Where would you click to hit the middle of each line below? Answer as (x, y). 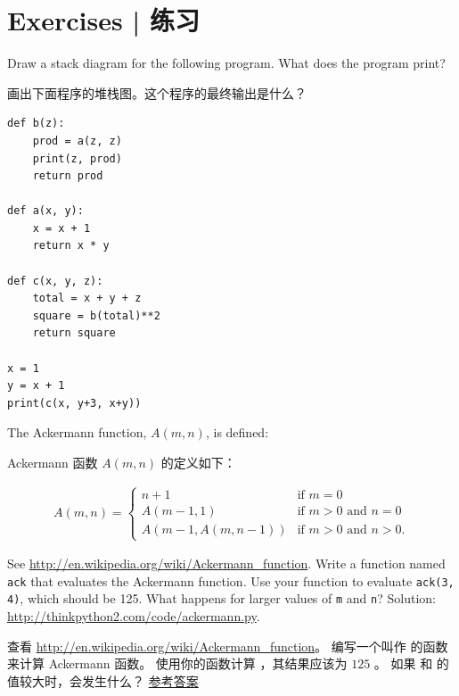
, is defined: (237, 432)
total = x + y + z (87, 298)
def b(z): (36, 124)
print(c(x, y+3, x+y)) (74, 403)
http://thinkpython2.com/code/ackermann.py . (134, 616)
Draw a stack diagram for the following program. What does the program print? (226, 63)
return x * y (71, 246)
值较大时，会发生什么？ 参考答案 (103, 680)
